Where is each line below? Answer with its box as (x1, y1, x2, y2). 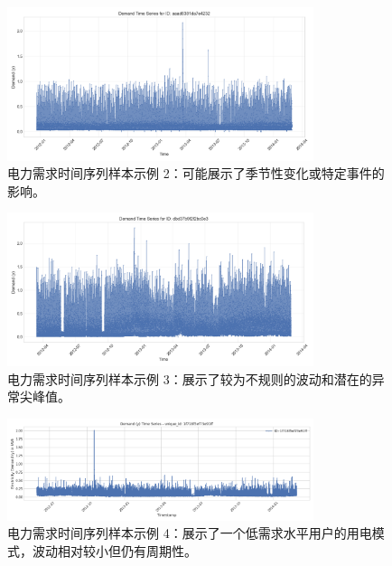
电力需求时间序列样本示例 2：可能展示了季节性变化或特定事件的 (7, 164, 385, 183)
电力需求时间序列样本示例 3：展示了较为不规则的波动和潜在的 (7, 369, 372, 388)
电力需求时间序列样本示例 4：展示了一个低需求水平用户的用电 (7, 524, 372, 542)
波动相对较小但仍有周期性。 (32, 541, 197, 560)
